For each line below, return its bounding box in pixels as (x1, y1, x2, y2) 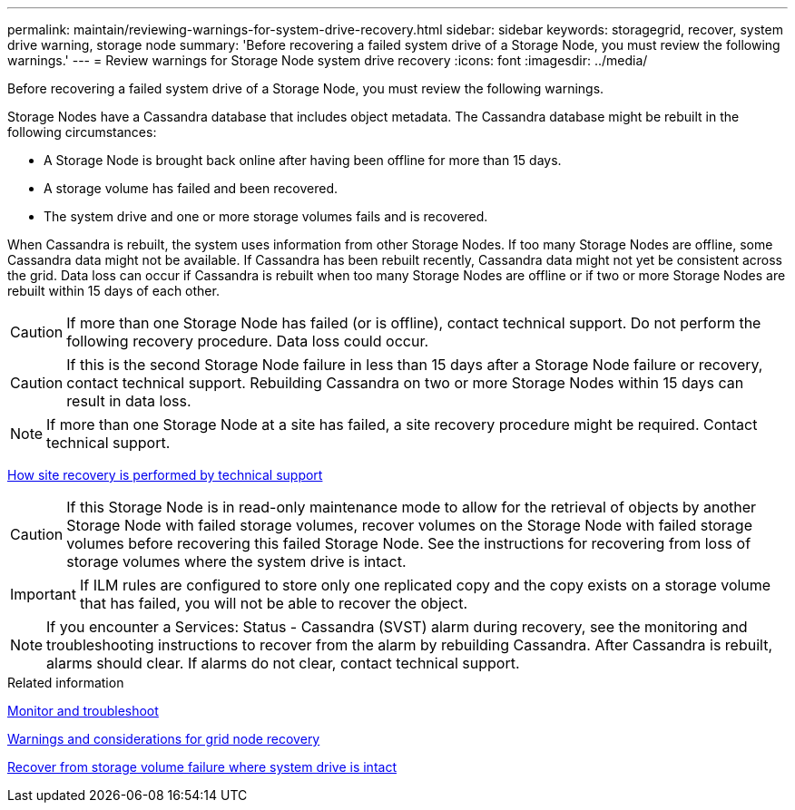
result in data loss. (66, 392, 191, 410)
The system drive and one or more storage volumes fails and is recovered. (44, 209, 488, 224)
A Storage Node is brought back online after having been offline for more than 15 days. (44, 152, 562, 168)
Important (10, 585, 76, 603)
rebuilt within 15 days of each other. (7, 283, 220, 298)
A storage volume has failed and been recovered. (44, 181, 339, 196)
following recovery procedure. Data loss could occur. (66, 332, 429, 350)
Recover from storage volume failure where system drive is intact (7, 759, 397, 775)
